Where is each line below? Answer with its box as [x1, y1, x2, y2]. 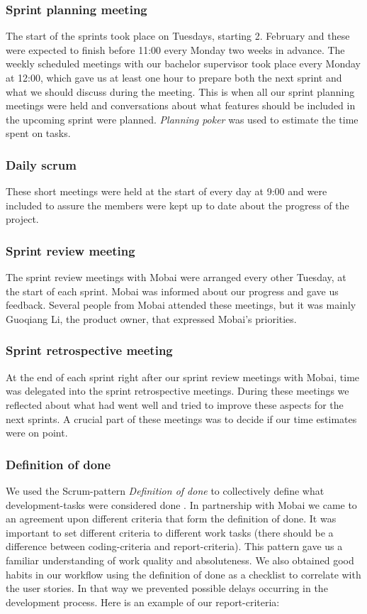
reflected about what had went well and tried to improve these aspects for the [6, 397, 344, 412]
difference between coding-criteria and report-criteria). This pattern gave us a [6, 539, 343, 554]
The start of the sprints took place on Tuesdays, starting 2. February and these [6, 28, 350, 43]
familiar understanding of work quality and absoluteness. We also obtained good [6, 552, 354, 567]
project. [6, 212, 39, 226]
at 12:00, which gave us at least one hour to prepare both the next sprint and [6, 70, 342, 84]
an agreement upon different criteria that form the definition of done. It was [6, 511, 337, 526]
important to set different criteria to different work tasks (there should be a [6, 525, 334, 539]
